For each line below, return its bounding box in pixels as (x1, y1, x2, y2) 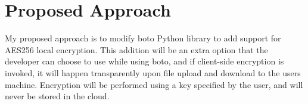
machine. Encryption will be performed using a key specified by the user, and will (5, 78, 303, 90)
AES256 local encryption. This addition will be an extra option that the (5, 43, 268, 56)
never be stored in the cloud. (5, 90, 110, 102)
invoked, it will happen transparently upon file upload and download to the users (5, 66, 301, 79)
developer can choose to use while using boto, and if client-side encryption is (5, 55, 284, 67)
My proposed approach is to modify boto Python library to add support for (5, 32, 281, 44)
